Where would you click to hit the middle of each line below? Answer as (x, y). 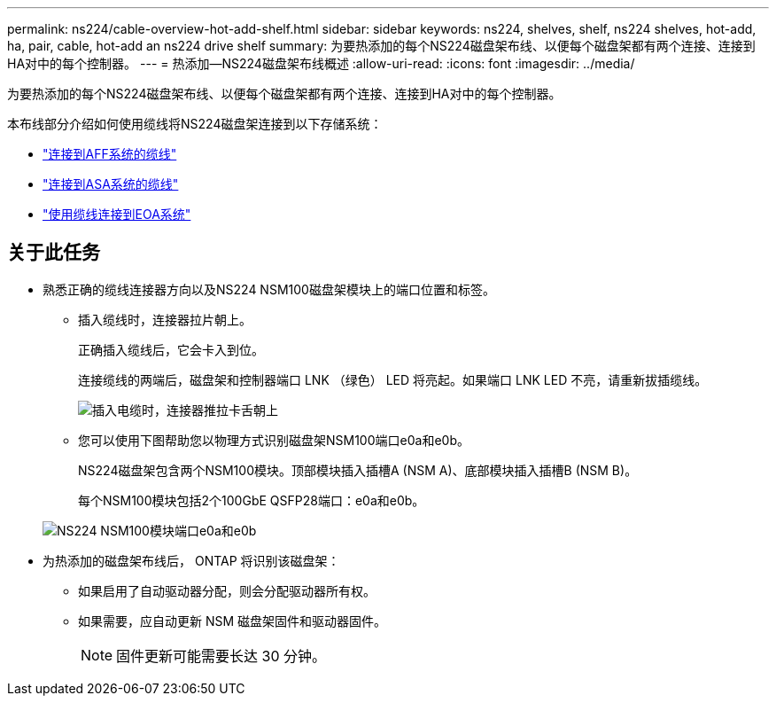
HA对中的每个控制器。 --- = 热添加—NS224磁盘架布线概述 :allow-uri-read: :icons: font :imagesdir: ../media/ (321, 63)
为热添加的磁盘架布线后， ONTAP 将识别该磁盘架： (191, 560)
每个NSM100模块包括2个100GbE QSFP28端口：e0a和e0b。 (252, 500)
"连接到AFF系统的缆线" (110, 154)
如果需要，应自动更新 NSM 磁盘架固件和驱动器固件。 (233, 621)
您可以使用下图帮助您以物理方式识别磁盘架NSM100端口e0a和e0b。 (274, 440)
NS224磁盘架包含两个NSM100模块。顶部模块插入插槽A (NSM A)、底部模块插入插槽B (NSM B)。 (358, 470)
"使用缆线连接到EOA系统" (117, 214)
